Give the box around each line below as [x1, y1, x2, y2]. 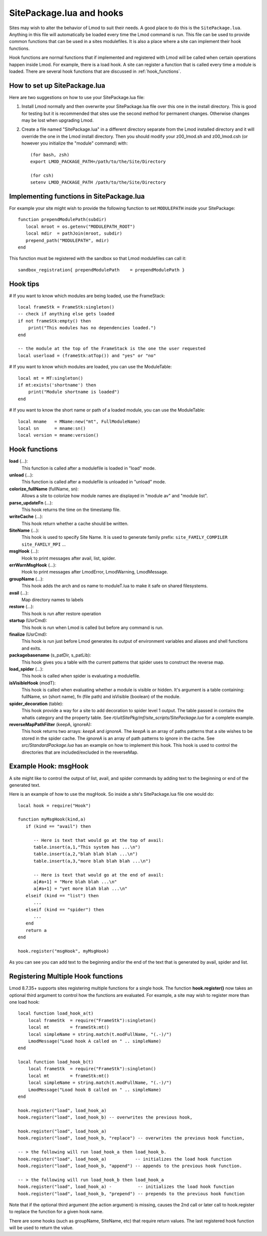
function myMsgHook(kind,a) [18, 817, 86, 822]
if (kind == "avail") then [25, 824, 91, 829]
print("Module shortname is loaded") [28, 389, 120, 395]
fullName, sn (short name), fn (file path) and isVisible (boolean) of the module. [21, 694, 180, 700]
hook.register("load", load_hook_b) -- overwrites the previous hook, [18, 1115, 193, 1120]
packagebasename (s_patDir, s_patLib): [9, 652, 91, 658]
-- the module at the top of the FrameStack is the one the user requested [18, 346, 206, 352]
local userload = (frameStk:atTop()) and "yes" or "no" [18, 353, 156, 359]
